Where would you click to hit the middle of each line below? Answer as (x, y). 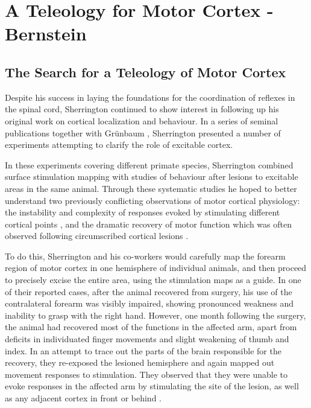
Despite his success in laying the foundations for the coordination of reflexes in (150, 97)
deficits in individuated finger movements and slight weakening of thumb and (147, 339)
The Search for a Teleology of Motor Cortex (146, 72)
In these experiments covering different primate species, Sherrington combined (149, 164)
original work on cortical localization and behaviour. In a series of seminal (142, 120)
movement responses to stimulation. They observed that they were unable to (146, 374)
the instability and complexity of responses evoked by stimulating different (143, 212)
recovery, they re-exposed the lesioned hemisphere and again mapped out (140, 362)
